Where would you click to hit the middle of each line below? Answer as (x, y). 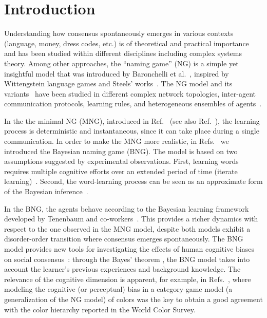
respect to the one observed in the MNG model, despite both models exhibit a (127, 228)
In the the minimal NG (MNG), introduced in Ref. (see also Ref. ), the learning (132, 120)
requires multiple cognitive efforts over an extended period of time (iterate (121, 171)
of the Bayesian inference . (46, 191)
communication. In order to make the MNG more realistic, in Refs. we (117, 141)
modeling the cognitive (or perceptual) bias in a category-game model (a (118, 289)
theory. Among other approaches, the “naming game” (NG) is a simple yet (121, 63)
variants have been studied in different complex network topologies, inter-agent (130, 93)
